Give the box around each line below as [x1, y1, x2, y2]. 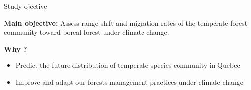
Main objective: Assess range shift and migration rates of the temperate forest [4, 17, 248, 28]
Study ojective [4, 1, 47, 11]
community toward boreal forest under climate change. [4, 27, 169, 37]
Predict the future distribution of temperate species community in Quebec [15, 60, 240, 70]
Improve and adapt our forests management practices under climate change [15, 76, 244, 87]
